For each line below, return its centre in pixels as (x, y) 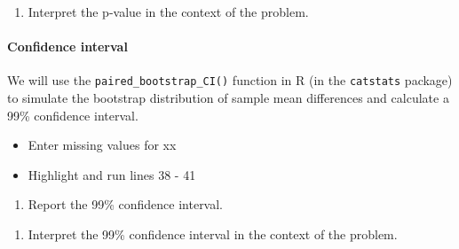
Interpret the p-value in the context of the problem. (168, 12)
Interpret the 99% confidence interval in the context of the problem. (213, 234)
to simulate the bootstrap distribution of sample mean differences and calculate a (228, 98)
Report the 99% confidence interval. (126, 204)
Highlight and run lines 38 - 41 (112, 174)
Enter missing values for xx (102, 145)
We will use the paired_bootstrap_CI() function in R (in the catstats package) (230, 80)
